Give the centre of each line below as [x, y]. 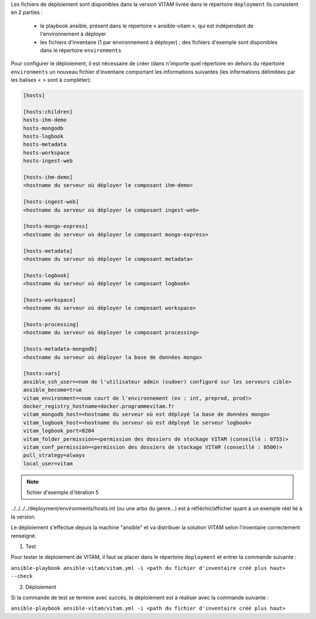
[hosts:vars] [42, 374]
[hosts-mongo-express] [56, 226]
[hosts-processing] [51, 325]
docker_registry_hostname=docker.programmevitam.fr [99, 406]
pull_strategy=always [54, 455]
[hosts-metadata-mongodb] [60, 349]
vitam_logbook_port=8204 [59, 431]
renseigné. [24, 535]
